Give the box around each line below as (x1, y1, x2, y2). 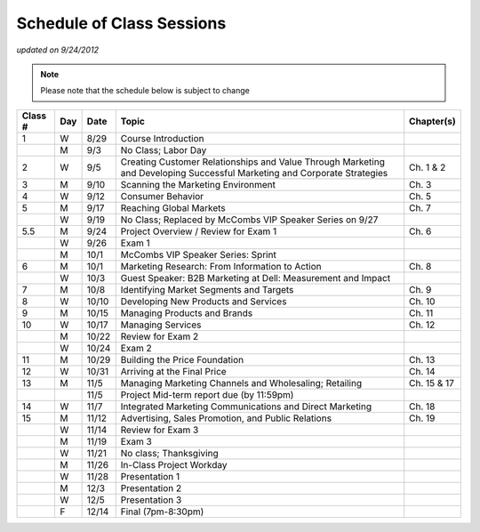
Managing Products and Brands (120, 307, 253, 319)
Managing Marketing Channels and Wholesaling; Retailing (120, 376, 363, 389)
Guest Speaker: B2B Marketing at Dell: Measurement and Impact (120, 271, 391, 284)
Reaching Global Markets (120, 201, 226, 214)
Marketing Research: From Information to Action (120, 260, 322, 272)
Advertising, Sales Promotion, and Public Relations (120, 412, 332, 424)
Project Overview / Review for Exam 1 (120, 225, 277, 238)
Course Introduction (120, 132, 204, 144)
